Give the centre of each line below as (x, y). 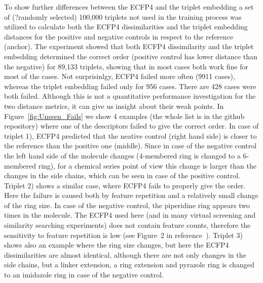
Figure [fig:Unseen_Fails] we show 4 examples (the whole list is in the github (124, 116)
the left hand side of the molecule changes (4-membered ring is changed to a (122, 155)
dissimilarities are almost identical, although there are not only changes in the (125, 254)
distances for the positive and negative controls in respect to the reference (119, 36)
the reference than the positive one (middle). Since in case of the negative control (130, 146)
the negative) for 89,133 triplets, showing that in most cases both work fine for (126, 66)
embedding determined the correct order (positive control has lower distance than (131, 56)
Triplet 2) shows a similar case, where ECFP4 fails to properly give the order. (125, 185)
